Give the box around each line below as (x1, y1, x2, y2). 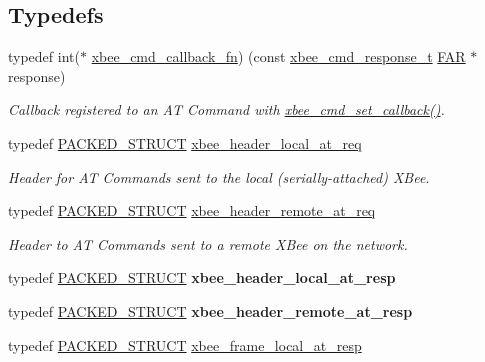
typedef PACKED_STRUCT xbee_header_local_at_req (8, 132, 362, 153)
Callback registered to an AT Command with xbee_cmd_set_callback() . (8, 99, 445, 120)
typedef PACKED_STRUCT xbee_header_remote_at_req (8, 200, 376, 221)
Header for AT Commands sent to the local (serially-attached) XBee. (8, 166, 430, 187)
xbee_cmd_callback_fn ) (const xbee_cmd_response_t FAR (91, 46, 466, 67)
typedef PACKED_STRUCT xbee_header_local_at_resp (8, 267, 396, 288)
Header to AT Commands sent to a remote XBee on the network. (8, 233, 408, 254)
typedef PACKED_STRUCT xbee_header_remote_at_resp (8, 300, 413, 321)
